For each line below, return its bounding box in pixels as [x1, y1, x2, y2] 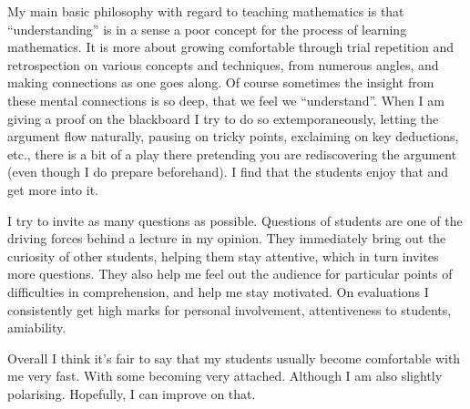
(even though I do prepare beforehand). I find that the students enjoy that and [7, 162, 449, 181]
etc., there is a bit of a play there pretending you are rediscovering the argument [7, 144, 457, 163]
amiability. [7, 318, 66, 337]
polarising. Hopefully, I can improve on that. [7, 383, 256, 403]
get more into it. [7, 179, 98, 199]
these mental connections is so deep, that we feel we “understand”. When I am [7, 90, 444, 109]
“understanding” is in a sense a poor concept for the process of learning [7, 19, 407, 38]
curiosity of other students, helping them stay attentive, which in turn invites [7, 246, 439, 265]
